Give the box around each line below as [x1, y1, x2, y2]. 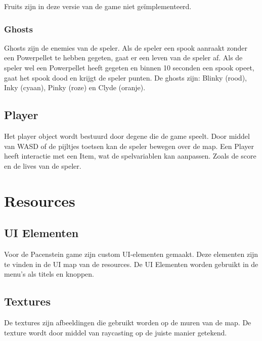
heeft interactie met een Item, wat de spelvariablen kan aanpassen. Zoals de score [4, 150, 256, 161]
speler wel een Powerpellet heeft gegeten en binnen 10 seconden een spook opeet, [4, 62, 254, 72]
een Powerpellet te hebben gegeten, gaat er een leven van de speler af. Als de [4, 52, 243, 63]
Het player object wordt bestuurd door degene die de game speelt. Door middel [4, 130, 250, 141]
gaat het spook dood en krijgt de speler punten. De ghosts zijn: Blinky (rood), [4, 72, 247, 83]
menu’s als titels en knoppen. [4, 269, 94, 279]
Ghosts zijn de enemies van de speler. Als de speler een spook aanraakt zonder [4, 42, 248, 53]
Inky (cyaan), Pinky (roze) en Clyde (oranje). [4, 82, 146, 93]
